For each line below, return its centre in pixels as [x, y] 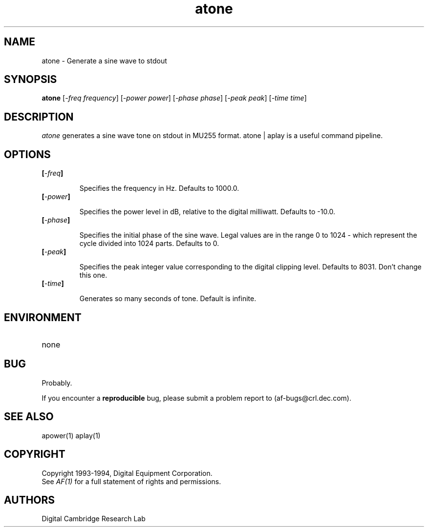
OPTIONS [27, 154]
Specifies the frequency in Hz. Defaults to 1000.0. [159, 188]
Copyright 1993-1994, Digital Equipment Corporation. [127, 473]
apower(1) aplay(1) [71, 435]
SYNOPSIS [31, 80]
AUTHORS [30, 500]
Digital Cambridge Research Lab [94, 519]
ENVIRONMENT [43, 317]
